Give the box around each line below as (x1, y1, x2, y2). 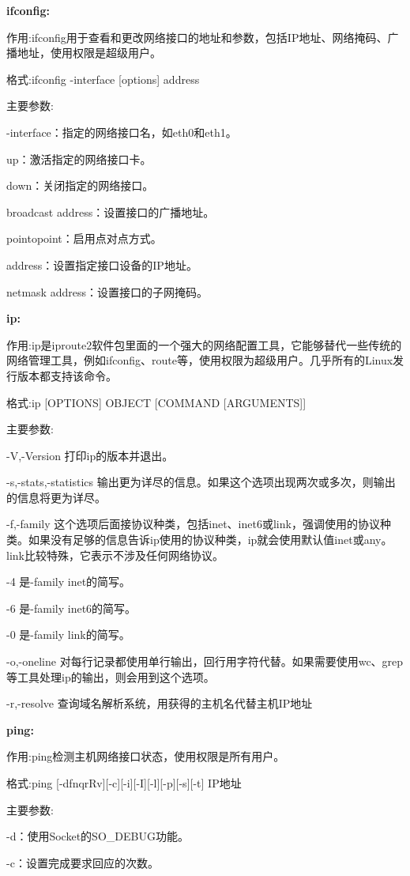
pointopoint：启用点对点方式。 (6, 230, 162, 247)
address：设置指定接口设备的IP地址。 (6, 256, 197, 273)
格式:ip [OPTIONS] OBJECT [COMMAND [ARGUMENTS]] (6, 394, 307, 410)
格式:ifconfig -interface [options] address (6, 70, 200, 87)
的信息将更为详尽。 (6, 489, 106, 505)
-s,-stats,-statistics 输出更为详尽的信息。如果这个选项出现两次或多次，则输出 (6, 474, 396, 490)
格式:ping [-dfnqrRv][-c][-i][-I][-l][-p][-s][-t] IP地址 (6, 775, 242, 791)
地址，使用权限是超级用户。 (17, 44, 161, 61)
